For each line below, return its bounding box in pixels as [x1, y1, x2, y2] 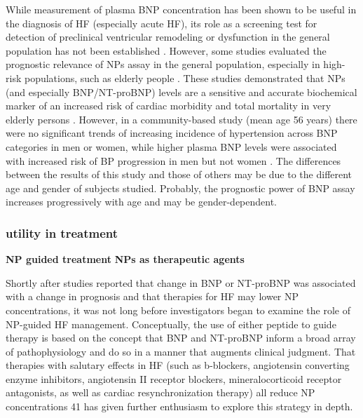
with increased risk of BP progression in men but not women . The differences [6, 153, 341, 168]
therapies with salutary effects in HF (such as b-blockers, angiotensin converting [6, 358, 350, 372]
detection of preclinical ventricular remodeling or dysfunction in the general [6, 29, 330, 44]
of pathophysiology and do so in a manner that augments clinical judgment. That [6, 344, 356, 358]
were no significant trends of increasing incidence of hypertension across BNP [6, 126, 338, 140]
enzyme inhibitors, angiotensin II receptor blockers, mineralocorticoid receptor [6, 371, 342, 386]
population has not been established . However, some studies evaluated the [6, 43, 327, 58]
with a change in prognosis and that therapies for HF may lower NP [6, 289, 299, 304]
